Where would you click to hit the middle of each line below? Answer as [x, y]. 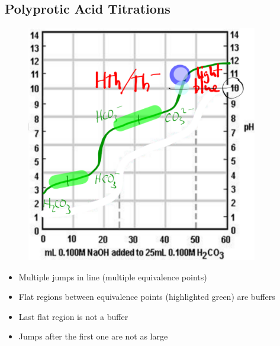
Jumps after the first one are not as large [93, 336]
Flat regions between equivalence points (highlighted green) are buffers [147, 297]
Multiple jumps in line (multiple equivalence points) [113, 277]
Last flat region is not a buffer [73, 316]
